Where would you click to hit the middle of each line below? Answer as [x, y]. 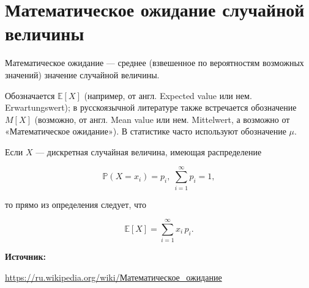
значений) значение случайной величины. [82, 74]
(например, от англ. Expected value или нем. [168, 95]
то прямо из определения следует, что [76, 204]
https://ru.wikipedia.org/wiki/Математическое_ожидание [114, 277]
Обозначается [30, 95]
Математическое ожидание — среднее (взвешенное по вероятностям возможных [154, 63]
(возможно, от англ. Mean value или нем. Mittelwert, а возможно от [162, 119]
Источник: [25, 257]
